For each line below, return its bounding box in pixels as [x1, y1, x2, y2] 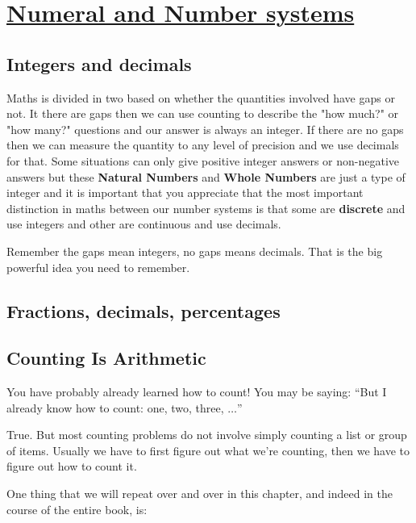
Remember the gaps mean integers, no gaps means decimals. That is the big [6, 242, 383, 259]
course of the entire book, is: [6, 500, 148, 517]
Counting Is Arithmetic [6, 345, 206, 370]
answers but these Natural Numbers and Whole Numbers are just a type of [6, 168, 406, 185]
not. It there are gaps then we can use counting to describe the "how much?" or [6, 105, 399, 122]
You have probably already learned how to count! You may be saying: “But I [6, 383, 387, 400]
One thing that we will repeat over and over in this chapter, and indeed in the [6, 485, 393, 502]
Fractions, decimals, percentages [6, 298, 281, 323]
